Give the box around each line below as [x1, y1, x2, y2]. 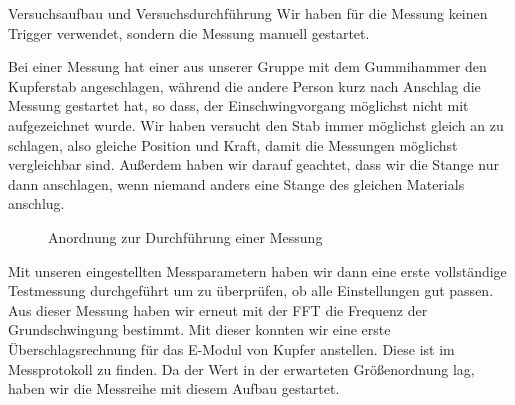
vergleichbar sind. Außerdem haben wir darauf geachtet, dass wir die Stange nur [8, 154, 499, 175]
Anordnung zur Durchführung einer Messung [48, 226, 323, 247]
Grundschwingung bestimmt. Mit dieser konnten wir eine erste [8, 319, 391, 340]
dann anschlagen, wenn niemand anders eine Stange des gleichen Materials [8, 173, 465, 194]
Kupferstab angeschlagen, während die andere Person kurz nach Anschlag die [8, 75, 481, 96]
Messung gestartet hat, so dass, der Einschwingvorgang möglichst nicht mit [8, 95, 469, 116]
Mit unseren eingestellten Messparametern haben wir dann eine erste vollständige [8, 260, 507, 281]
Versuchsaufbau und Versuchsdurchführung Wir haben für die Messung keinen [8, 3, 488, 23]
